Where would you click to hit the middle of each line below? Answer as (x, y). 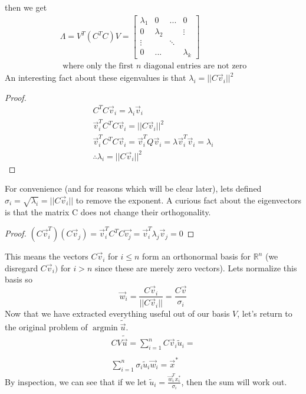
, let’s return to (265, 313)
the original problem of (46, 327)
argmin (105, 328)
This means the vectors (47, 256)
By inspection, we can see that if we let (76, 381)
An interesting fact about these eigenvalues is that (96, 78)
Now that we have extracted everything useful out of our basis (117, 313)
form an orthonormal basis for (197, 256)
